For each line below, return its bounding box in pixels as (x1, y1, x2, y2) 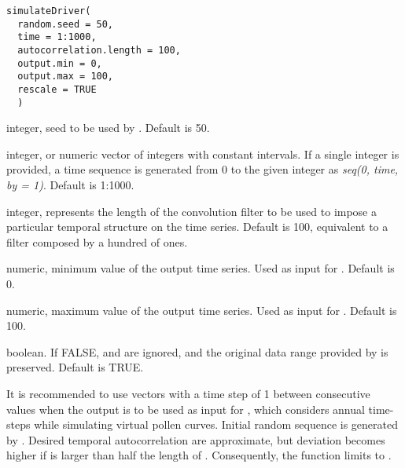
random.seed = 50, (17, 18, 114, 30)
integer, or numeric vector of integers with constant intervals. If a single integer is (6, 145, 399, 162)
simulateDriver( (6, 5, 91, 16)
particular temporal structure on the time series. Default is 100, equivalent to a (6, 218, 388, 235)
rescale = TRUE (17, 83, 97, 95)
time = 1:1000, (17, 31, 97, 43)
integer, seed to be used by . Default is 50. (6, 119, 210, 136)
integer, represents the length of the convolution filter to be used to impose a (6, 203, 377, 219)
